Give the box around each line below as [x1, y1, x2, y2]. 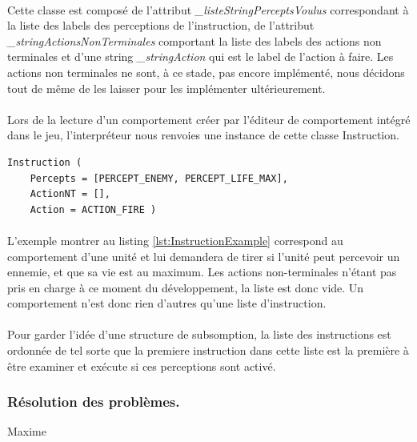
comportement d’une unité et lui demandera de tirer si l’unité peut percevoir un [7, 247, 400, 264]
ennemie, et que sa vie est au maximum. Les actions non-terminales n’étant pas [7, 263, 397, 280]
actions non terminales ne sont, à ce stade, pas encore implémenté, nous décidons [7, 63, 405, 80]
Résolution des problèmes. [7, 392, 180, 412]
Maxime [7, 423, 46, 440]
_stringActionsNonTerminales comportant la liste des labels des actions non [7, 32, 382, 49]
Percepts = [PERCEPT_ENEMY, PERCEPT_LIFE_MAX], [30, 172, 288, 184]
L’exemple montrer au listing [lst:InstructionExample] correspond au [7, 231, 343, 248]
